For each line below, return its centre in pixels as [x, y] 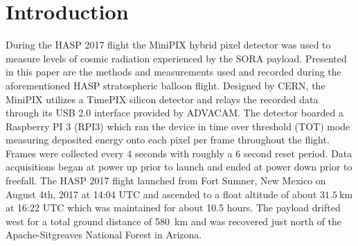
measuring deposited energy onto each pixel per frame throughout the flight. [168, 140]
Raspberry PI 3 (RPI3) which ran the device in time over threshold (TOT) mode [178, 126]
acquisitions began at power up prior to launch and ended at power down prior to [179, 167]
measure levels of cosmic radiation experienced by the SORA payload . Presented [176, 58]
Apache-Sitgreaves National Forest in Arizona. [104, 235]
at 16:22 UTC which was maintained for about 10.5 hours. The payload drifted [173, 208]
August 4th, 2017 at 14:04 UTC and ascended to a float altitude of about [161, 194]
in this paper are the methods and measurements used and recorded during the [173, 72]
